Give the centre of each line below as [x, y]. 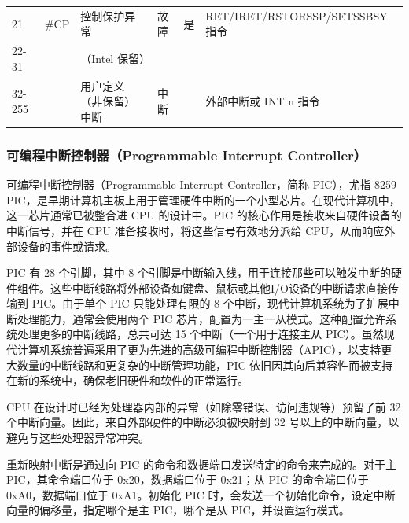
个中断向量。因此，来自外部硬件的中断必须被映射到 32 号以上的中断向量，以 [203, 422]
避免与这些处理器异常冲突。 [78, 438]
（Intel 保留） [115, 58]
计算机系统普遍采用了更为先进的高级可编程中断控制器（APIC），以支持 [199, 350]
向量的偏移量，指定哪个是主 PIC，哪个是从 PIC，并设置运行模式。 [178, 510]
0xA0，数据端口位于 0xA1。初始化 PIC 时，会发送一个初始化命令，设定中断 [201, 494]
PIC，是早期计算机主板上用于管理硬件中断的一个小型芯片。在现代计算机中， [203, 199]
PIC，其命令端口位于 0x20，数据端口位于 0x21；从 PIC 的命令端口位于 [188, 479]
